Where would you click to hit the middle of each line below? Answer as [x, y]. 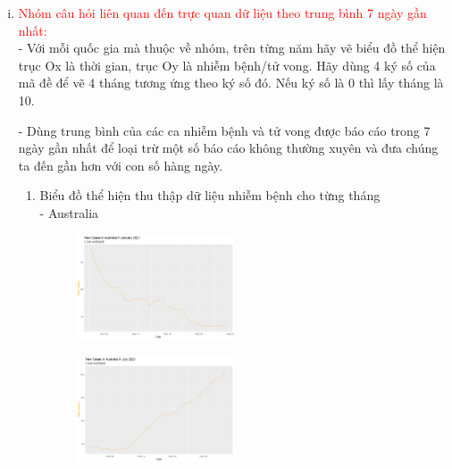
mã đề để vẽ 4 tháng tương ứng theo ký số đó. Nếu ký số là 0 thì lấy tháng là [231, 83]
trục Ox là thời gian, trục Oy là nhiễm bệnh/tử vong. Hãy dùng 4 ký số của [227, 65]
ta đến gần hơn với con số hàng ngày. [121, 165]
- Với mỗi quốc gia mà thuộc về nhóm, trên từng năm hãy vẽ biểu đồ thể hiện [232, 48]
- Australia [69, 212]
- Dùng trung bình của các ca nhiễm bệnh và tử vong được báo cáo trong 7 [224, 130]
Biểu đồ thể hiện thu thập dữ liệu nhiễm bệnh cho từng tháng [210, 195]
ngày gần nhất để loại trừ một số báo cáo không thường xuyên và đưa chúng [228, 148]
